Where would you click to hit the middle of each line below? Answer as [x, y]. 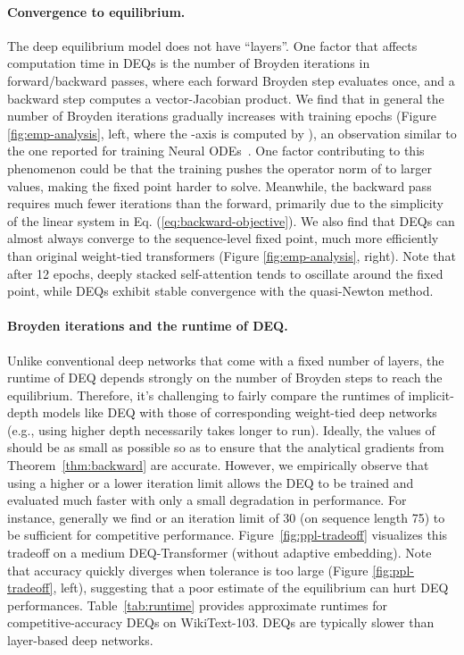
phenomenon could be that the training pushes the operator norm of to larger [220, 168]
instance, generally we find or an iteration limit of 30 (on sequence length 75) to [226, 517]
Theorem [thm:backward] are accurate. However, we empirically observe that [218, 465]
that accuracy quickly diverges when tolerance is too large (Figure [188, 570]
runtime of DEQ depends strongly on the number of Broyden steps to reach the [225, 378]
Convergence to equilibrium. [96, 11]
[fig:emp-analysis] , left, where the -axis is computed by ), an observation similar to [232, 133]
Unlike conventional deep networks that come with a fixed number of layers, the [226, 360]
